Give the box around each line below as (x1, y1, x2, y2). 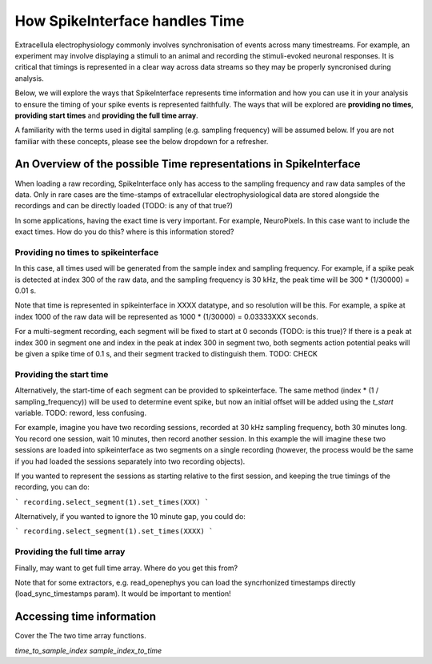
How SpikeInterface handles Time (14, 12, 245, 30)
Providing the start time (14, 368, 109, 380)
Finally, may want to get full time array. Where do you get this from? (14, 563, 238, 573)
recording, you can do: (14, 482, 90, 492)
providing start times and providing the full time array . (14, 111, 199, 120)
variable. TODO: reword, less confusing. (14, 408, 147, 417)
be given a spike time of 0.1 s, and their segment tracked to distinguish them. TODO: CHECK (14, 349, 318, 359)
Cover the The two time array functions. (14, 631, 147, 641)
